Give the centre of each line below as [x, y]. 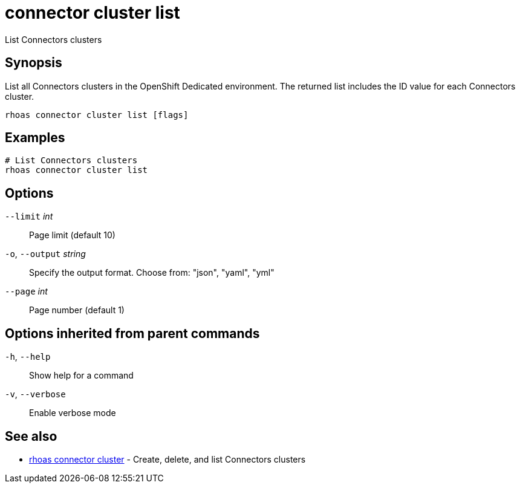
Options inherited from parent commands [132, 333]
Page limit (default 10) [72, 235]
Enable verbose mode [73, 413]
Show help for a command [81, 376]
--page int [26, 291]
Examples [35, 138]
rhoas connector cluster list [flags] [97, 115]
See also [31, 436]
